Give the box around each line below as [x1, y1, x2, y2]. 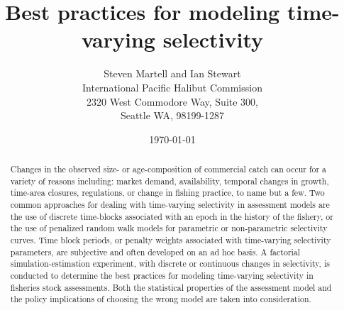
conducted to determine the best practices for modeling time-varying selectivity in [10, 269, 314, 281]
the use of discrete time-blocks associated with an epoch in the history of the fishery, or [10, 210, 333, 222]
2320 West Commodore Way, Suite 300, [86, 94, 258, 109]
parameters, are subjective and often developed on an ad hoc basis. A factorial [10, 245, 301, 258]
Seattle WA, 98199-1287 [120, 108, 225, 123]
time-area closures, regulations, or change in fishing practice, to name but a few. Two [10, 187, 325, 199]
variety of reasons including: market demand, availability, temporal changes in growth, [10, 175, 329, 187]
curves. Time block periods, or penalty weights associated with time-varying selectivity [10, 234, 331, 246]
